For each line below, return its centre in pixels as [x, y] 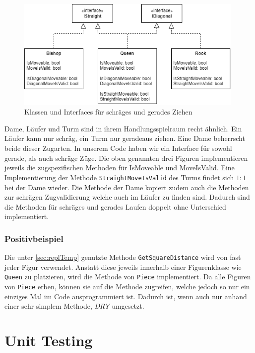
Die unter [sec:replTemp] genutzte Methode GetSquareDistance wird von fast [123, 257]
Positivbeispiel [34, 238]
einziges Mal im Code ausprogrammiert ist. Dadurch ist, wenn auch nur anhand [126, 296]
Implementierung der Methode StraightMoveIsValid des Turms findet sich [119, 177]
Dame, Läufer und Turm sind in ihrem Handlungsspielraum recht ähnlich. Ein [123, 128]
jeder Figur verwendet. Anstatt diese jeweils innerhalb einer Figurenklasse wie [123, 267]
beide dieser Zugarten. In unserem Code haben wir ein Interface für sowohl [118, 148]
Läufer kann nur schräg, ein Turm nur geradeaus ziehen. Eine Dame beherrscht [125, 138]
